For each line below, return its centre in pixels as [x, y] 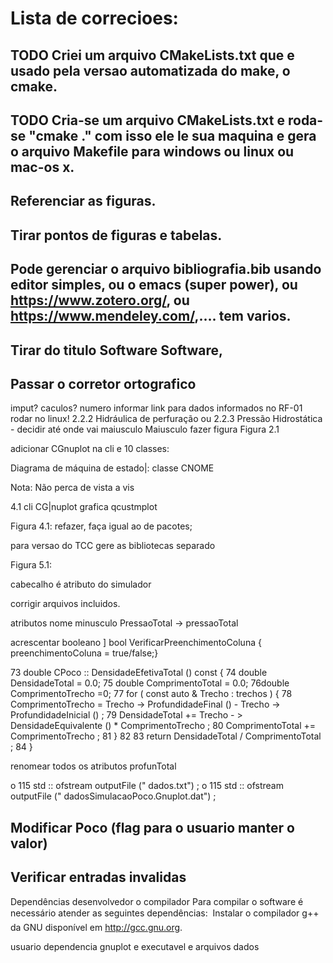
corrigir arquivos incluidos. [65, 604]
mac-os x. [42, 167]
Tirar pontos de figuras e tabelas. [116, 235]
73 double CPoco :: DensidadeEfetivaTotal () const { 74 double [139, 673]
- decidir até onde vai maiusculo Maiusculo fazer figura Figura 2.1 [145, 429]
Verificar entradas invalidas [98, 877]
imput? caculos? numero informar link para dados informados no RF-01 [156, 408]
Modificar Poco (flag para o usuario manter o [152, 827]
